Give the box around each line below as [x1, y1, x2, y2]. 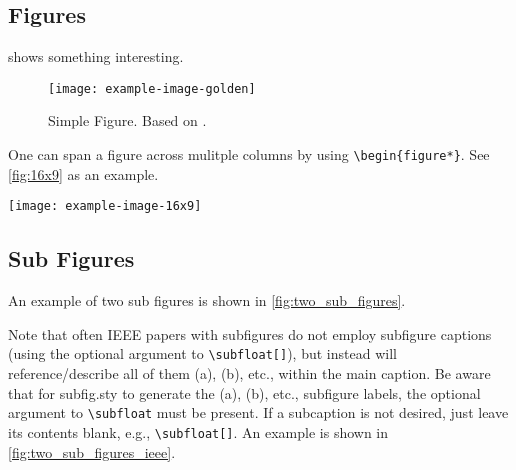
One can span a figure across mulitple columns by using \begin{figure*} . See [8, 144, 490, 165]
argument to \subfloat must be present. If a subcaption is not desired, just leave [8, 402, 509, 423]
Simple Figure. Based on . [48, 110, 207, 131]
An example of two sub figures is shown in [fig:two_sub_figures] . [8, 290, 406, 311]
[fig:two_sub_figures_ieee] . [8, 441, 176, 462]
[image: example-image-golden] [48, 81, 256, 96]
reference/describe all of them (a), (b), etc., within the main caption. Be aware [8, 363, 491, 383]
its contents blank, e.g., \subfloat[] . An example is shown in [8, 421, 389, 442]
